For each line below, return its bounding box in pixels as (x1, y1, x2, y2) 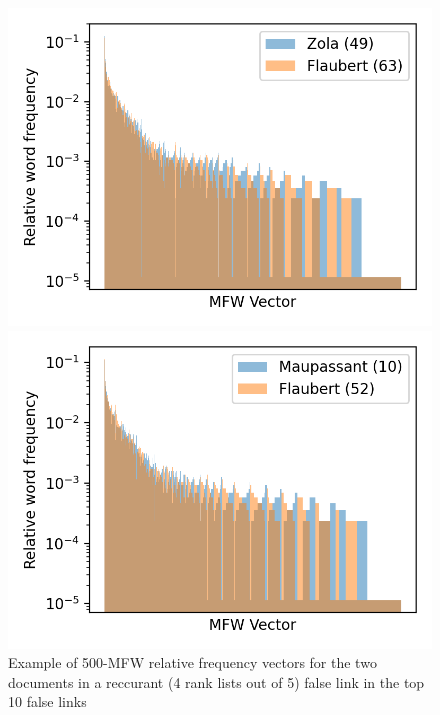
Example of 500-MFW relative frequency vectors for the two (8, 652, 377, 673)
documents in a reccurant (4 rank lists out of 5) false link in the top (8, 671, 425, 692)
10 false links (8, 691, 87, 712)
